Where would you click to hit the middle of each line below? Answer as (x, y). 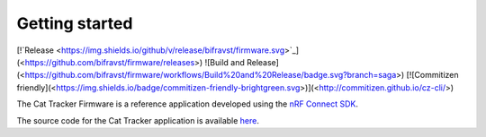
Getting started (75, 23)
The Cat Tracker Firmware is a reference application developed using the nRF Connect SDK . (188, 104)
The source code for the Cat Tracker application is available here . (138, 120)
